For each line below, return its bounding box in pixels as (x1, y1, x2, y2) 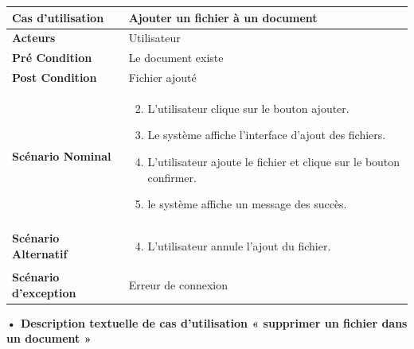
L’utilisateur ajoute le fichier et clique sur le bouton (147, 153, 400, 170)
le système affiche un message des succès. (147, 196, 347, 212)
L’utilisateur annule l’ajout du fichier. (147, 238, 331, 254)
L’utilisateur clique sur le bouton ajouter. (147, 99, 350, 116)
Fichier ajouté (128, 69, 197, 86)
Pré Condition (12, 49, 92, 66)
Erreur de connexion (128, 276, 228, 293)
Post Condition (12, 69, 97, 86)
